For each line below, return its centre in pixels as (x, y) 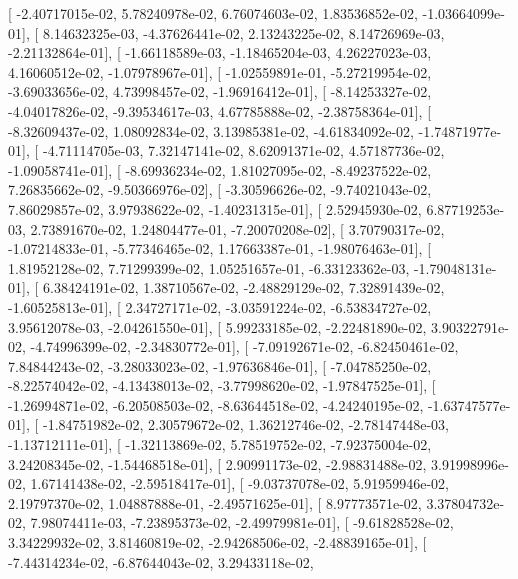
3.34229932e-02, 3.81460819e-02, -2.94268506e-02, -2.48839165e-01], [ (217, 542)
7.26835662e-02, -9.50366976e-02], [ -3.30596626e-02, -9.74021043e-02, (220, 189)
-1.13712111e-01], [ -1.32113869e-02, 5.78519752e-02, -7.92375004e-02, (220, 444)
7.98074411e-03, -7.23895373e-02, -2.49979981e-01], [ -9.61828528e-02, (242, 522)
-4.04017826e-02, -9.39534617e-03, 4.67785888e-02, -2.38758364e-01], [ (220, 110)
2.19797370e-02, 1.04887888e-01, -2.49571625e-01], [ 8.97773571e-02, (215, 502)
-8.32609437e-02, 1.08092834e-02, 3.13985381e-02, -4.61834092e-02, (211, 130)
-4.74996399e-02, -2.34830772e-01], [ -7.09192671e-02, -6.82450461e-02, (244, 346)
